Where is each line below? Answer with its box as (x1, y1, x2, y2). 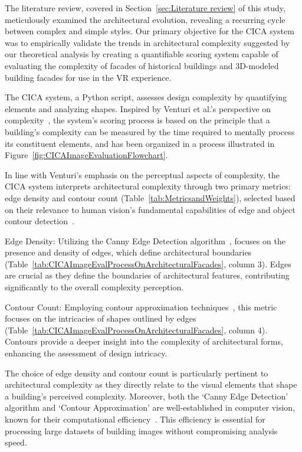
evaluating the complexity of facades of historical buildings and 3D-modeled (5, 59, 279, 71)
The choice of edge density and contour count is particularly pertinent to (5, 366, 268, 379)
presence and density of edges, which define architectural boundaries (5, 246, 252, 258)
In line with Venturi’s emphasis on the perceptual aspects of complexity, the (5, 168, 280, 181)
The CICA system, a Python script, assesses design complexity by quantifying (5, 91, 287, 103)
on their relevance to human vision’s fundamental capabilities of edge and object (5, 203, 296, 215)
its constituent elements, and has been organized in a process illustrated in (5, 137, 275, 149)
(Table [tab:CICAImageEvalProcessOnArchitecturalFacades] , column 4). (5, 323, 268, 336)
